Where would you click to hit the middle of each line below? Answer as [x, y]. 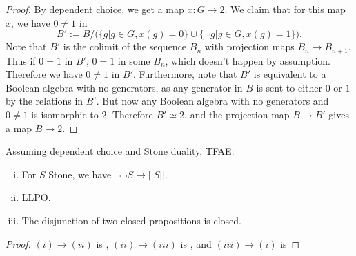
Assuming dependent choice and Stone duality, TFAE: [120, 151]
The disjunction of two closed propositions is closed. [132, 220]
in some [134, 60]
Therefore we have [44, 74]
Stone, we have [80, 174]
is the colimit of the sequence [125, 46]
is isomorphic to [65, 115]
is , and [196, 243]
